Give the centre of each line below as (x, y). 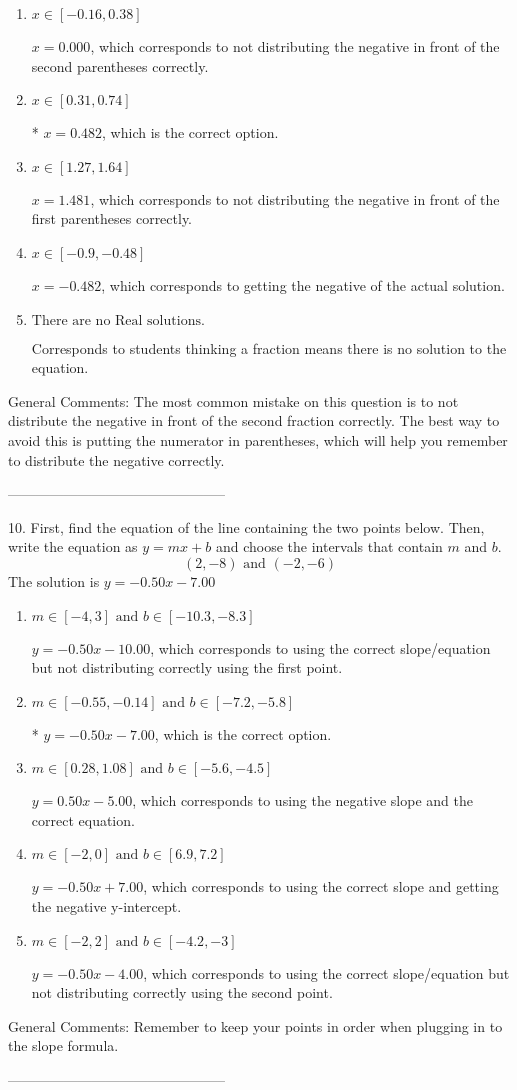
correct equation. (83, 819)
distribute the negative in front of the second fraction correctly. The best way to (254, 420)
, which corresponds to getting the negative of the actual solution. (303, 284)
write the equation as (73, 546)
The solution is (54, 580)
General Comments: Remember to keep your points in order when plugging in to (255, 1025)
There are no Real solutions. (118, 320)
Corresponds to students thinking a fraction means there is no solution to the (269, 347)
